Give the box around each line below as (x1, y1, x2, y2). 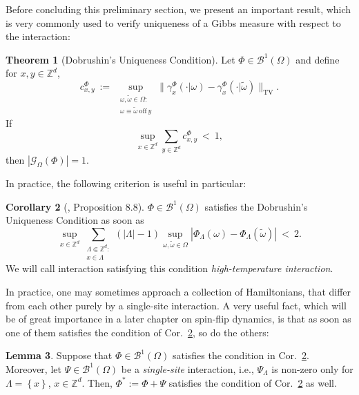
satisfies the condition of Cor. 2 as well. (168, 375, 337, 389)
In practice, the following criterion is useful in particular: (6, 176, 246, 191)
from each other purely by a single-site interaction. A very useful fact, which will (6, 298, 347, 312)
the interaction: (6, 29, 70, 44)
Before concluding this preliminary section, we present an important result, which (6, 2, 351, 16)
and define (295, 52, 340, 66)
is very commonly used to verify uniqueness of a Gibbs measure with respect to (6, 15, 341, 30)
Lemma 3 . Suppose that (6, 348, 113, 363)
